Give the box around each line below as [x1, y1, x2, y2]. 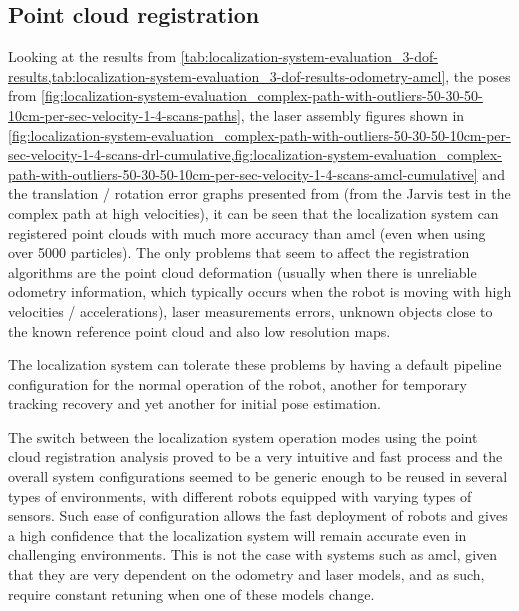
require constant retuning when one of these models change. [8, 583, 375, 604]
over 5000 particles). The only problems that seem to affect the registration [8, 242, 470, 263]
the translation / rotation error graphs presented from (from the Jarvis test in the [8, 183, 511, 204]
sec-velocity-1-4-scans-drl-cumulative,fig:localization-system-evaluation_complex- [8, 144, 502, 165]
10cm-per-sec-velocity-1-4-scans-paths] [8, 104, 241, 125]
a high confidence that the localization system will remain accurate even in [8, 524, 467, 545]
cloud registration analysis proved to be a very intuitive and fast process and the [8, 446, 503, 467]
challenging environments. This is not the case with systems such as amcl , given [8, 544, 498, 565]
